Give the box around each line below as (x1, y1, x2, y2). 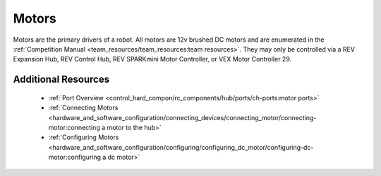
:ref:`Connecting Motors (48, 103, 119, 112)
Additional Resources (13, 74, 109, 86)
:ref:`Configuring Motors (48, 133, 119, 141)
